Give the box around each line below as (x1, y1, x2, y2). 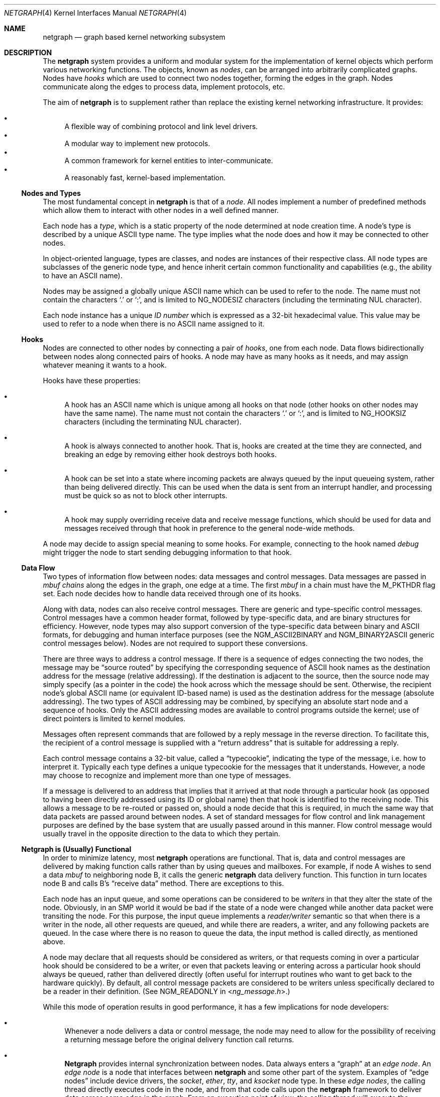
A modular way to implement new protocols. (64, 139, 210, 148)
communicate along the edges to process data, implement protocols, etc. (43, 82, 285, 91)
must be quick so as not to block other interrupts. (64, 491, 228, 500)
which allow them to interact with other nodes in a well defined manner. (43, 206, 279, 214)
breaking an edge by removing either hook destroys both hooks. (64, 450, 277, 459)
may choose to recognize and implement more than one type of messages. (43, 771, 291, 780)
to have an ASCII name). (43, 271, 123, 280)
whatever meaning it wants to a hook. (43, 361, 167, 369)
